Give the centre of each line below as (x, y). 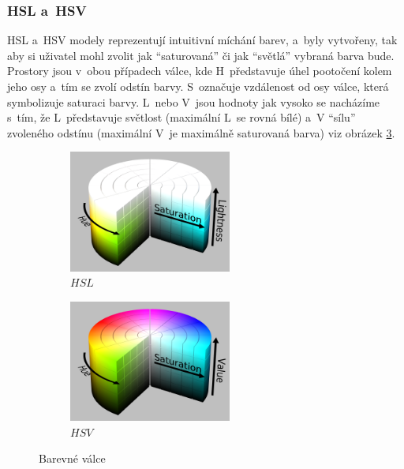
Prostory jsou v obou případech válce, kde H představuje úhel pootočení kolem (200, 71)
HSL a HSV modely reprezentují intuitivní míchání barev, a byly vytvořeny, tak (202, 40)
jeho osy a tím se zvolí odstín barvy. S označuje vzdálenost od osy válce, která (198, 86)
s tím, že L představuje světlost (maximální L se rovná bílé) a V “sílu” (181, 117)
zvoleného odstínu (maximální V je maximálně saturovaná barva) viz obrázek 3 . (201, 132)
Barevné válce (72, 458)
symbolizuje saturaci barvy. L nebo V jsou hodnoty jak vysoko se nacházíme (194, 101)
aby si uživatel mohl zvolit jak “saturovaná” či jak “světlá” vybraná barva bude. (201, 55)
